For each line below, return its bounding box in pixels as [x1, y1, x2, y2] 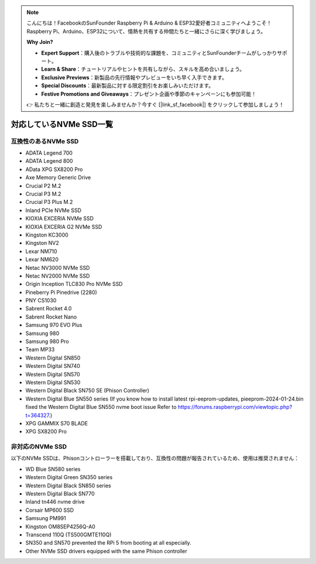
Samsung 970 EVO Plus [25, 322, 83, 329]
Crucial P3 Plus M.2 [25, 199, 73, 206]
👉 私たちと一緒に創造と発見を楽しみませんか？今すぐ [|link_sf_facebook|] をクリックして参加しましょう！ [26, 101, 284, 108]
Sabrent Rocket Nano [25, 313, 77, 320]
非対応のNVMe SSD [11, 443, 67, 451]
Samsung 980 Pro [25, 338, 70, 345]
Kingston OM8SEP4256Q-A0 [25, 523, 96, 530]
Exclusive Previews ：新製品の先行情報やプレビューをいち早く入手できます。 [41, 74, 228, 81]
